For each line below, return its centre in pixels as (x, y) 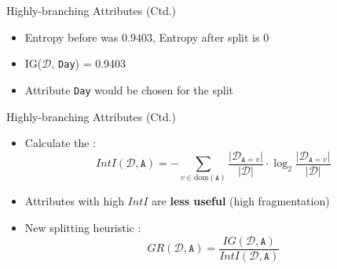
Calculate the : (60, 143)
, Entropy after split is (206, 37)
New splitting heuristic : (83, 228)
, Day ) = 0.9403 (89, 63)
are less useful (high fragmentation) (241, 201)
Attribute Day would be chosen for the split (129, 89)
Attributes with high (74, 201)
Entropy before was (71, 37)
